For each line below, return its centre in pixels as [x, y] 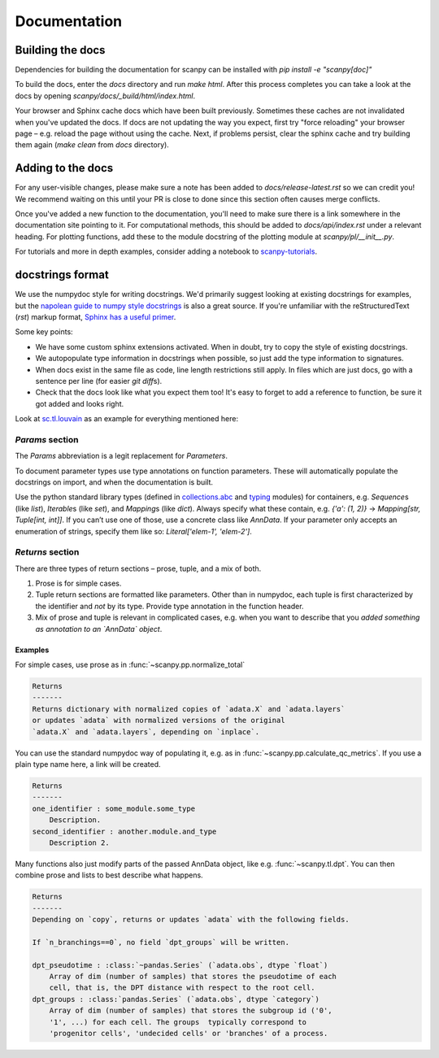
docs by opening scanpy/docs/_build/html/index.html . [105, 96]
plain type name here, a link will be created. [88, 764]
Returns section [47, 552]
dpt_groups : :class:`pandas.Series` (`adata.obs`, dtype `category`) [176, 999]
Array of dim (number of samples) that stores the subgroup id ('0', [191, 1011]
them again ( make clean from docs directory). [92, 145]
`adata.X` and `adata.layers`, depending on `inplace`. [146, 731]
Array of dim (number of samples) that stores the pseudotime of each [193, 976]
